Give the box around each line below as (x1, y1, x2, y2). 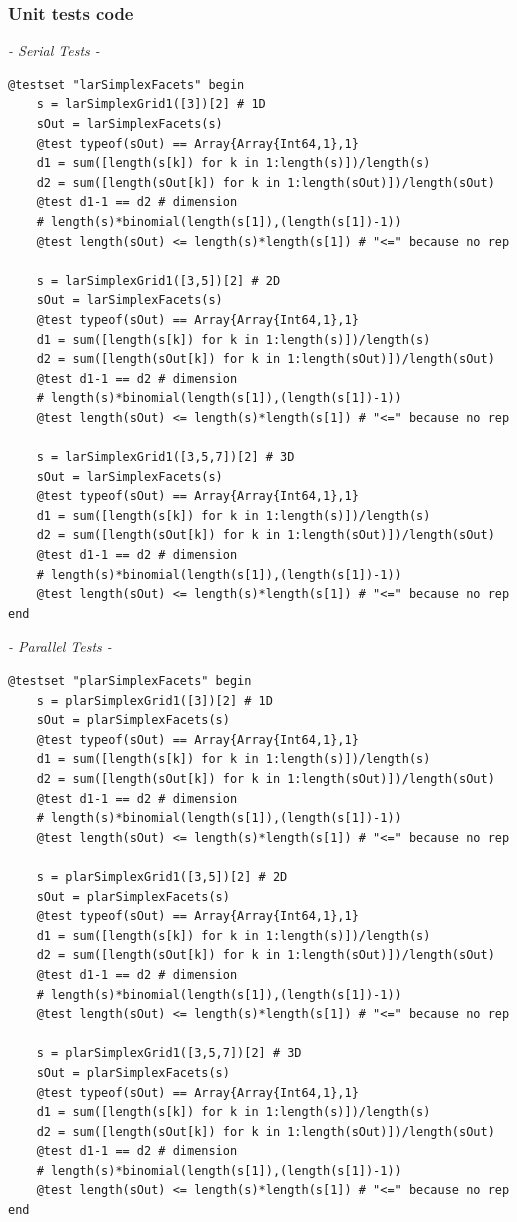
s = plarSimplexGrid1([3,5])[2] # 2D (36, 869, 288, 884)
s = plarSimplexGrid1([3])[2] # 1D (36, 693, 273, 708)
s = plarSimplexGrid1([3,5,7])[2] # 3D (36, 1046, 302, 1061)
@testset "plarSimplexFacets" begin (8, 674, 252, 689)
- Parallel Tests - (8, 636, 112, 657)
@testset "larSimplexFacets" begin (8, 77, 245, 92)
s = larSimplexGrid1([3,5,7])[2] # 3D (36, 450, 295, 465)
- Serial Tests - (8, 40, 100, 61)
